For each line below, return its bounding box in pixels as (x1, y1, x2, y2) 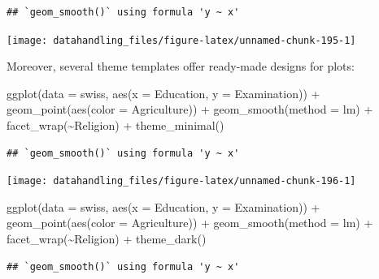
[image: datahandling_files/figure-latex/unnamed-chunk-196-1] (7, 175, 356, 187)
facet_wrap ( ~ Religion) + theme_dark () (7, 230, 207, 247)
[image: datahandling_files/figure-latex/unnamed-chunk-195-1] (7, 34, 356, 46)
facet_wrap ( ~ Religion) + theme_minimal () (7, 117, 224, 134)
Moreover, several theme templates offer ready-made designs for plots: (7, 58, 355, 75)
